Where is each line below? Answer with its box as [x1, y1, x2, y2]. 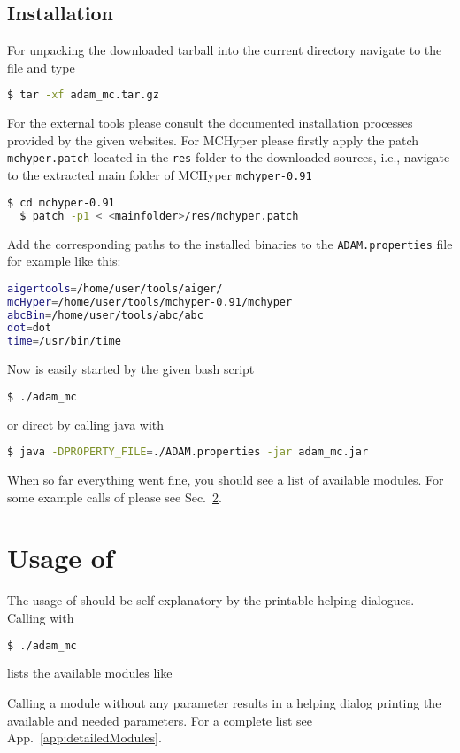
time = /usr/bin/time [7, 335, 121, 348]
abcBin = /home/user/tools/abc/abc [7, 308, 203, 322]
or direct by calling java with [7, 415, 165, 433]
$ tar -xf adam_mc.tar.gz [7, 89, 159, 102]
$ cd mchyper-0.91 [7, 196, 115, 209]
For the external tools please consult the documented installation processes [7, 113, 413, 132]
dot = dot [7, 322, 52, 335]
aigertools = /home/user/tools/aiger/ [7, 282, 223, 295]
